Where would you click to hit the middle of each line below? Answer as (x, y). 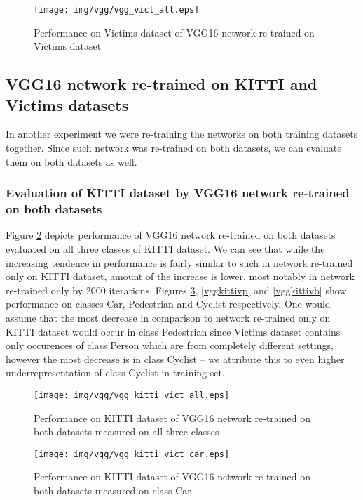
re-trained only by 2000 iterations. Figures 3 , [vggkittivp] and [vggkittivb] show (176, 290)
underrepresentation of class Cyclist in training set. (115, 373)
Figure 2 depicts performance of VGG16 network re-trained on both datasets (171, 235)
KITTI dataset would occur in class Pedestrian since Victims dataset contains (173, 331)
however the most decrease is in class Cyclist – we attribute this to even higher (175, 358)
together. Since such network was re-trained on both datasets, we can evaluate (174, 148)
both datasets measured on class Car (112, 490)
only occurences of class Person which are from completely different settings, (170, 345)
